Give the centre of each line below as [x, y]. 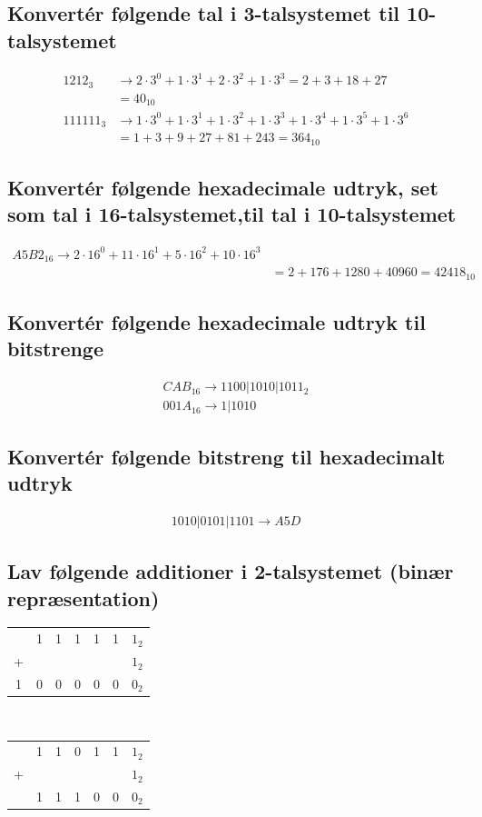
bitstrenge [56, 349]
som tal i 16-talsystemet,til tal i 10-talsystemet [232, 214]
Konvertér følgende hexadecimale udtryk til [216, 321]
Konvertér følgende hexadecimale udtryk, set [223, 187]
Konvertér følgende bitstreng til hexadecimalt [226, 456]
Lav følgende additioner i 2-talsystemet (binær [231, 571]
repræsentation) [84, 598]
